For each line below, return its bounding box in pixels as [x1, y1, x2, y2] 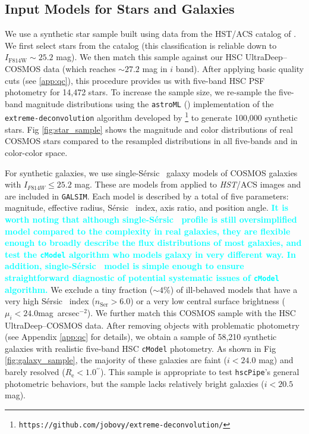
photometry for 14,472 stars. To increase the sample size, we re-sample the [5, 86, 276, 98]
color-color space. [5, 146, 68, 158]
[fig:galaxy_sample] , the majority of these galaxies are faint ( [5, 354, 228, 366]
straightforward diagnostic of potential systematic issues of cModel [5, 271, 279, 283]
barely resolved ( [5, 366, 65, 378]
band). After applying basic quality [175, 62, 304, 74]
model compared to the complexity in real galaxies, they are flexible [5, 224, 291, 237]
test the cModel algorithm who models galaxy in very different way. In [5, 248, 296, 260]
